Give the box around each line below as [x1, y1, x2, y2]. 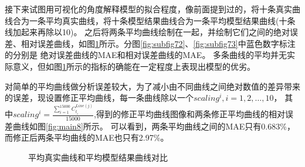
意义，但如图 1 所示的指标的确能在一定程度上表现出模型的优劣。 [12, 60, 255, 72]
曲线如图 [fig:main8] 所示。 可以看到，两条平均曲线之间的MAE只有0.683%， [12, 120, 295, 132]
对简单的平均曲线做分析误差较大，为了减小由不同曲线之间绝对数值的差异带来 [5, 80, 300, 92]
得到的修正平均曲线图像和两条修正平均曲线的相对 [96, 108, 285, 120]
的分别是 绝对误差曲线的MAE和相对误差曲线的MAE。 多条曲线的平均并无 [5, 49, 287, 61]
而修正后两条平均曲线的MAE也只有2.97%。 [5, 131, 169, 144]
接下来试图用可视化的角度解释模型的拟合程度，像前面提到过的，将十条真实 [5, 3, 292, 15]
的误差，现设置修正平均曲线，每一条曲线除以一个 [5, 91, 194, 104]
